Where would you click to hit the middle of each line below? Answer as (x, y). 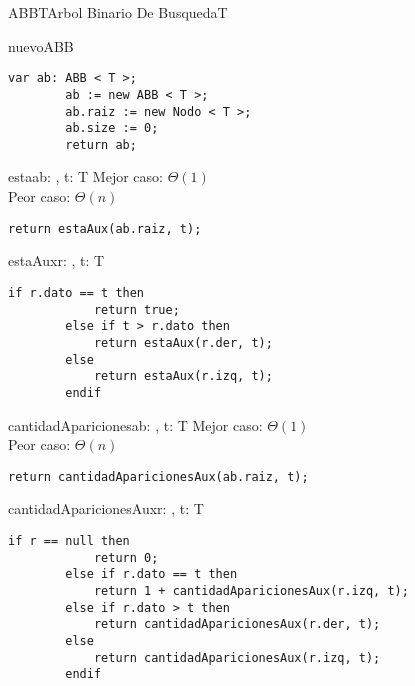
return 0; (126, 557)
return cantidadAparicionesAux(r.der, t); (237, 624)
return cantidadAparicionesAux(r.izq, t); (237, 657)
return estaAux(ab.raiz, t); (105, 228)
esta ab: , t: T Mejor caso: (85, 176)
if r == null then (69, 540)
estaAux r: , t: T (56, 260)
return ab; (101, 144)
